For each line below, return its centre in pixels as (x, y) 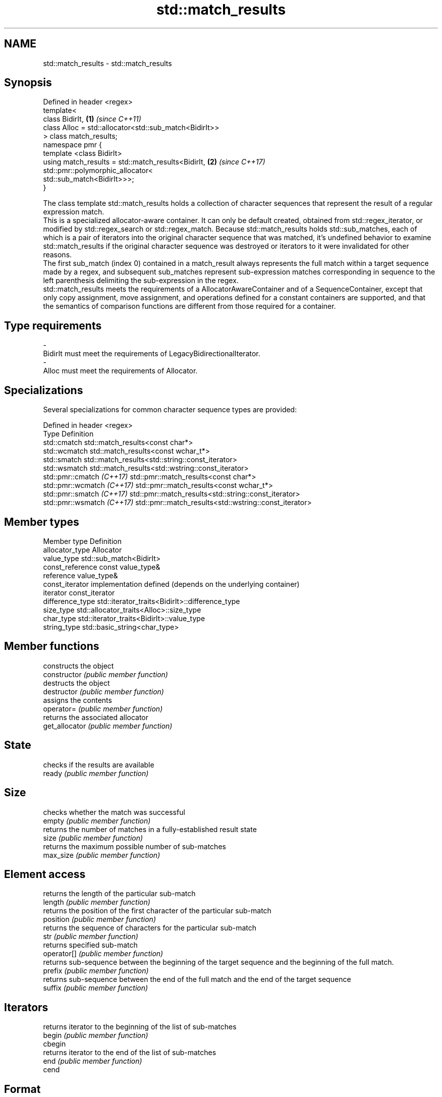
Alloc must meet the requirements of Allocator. (120, 371)
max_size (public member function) (102, 855)
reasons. (58, 255)
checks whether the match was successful (114, 812)
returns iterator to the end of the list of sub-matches (130, 1053)
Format (22, 1089)
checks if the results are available (99, 764)
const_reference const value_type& (102, 567)
